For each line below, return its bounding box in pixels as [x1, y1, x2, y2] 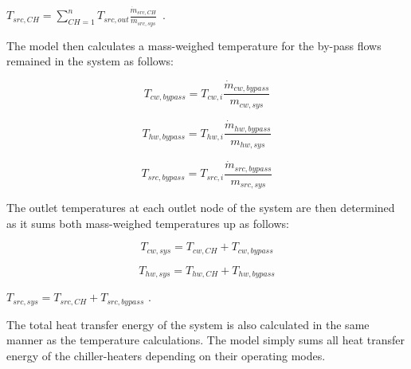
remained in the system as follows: [6, 53, 174, 69]
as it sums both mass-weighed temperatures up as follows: [6, 214, 289, 231]
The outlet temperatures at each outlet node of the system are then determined [6, 199, 395, 216]
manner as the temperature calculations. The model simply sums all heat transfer [6, 332, 405, 348]
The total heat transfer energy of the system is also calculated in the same [6, 316, 370, 332]
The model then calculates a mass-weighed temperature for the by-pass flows [6, 37, 382, 53]
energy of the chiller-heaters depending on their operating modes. [6, 347, 326, 363]
